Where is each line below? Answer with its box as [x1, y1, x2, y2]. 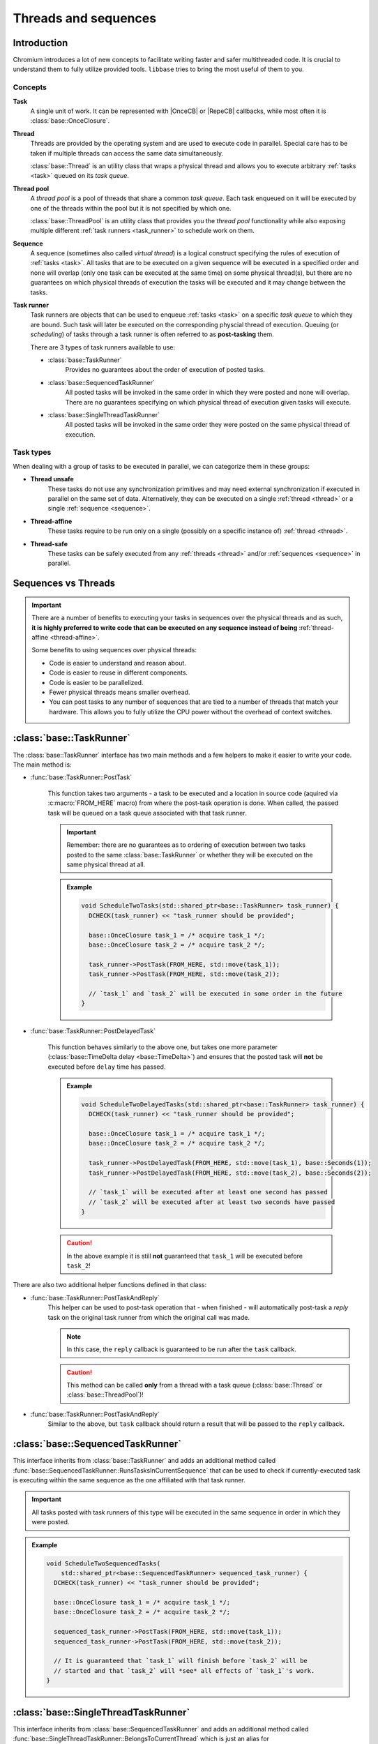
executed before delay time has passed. [47, 1062, 166, 1071]
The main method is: [13, 760, 73, 769]
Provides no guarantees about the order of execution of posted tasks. [65, 366, 265, 374]
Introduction [13, 37, 68, 49]
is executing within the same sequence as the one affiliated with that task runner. [13, 1475, 245, 1484]
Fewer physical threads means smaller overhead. [49, 688, 190, 696]
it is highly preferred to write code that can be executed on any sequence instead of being [31, 623, 298, 631]
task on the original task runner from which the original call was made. [47, 1313, 250, 1321]
